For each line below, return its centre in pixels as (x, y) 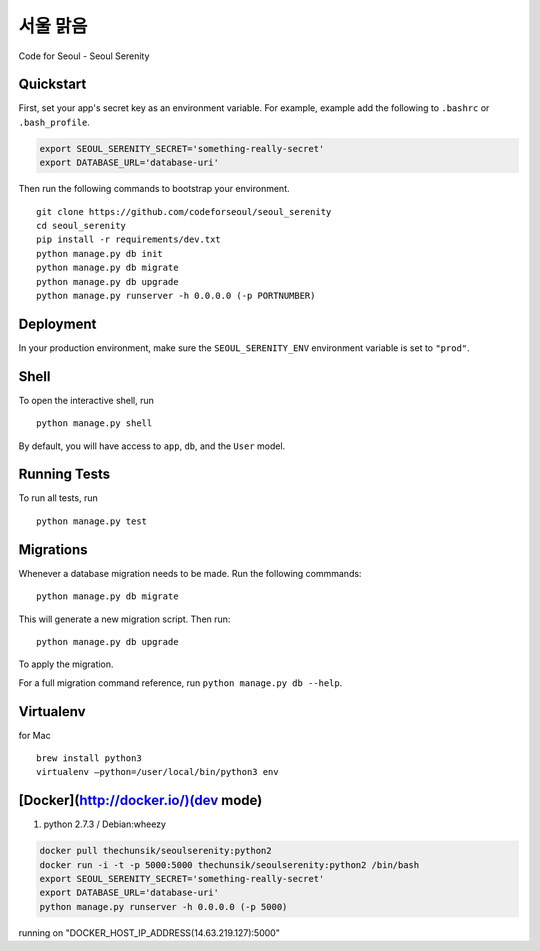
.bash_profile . (54, 122)
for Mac (34, 735)
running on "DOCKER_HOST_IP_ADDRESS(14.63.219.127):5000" (149, 932)
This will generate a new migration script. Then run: (124, 619)
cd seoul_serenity (81, 225)
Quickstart (52, 84)
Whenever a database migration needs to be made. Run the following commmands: (190, 573)
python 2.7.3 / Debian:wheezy (105, 824)
